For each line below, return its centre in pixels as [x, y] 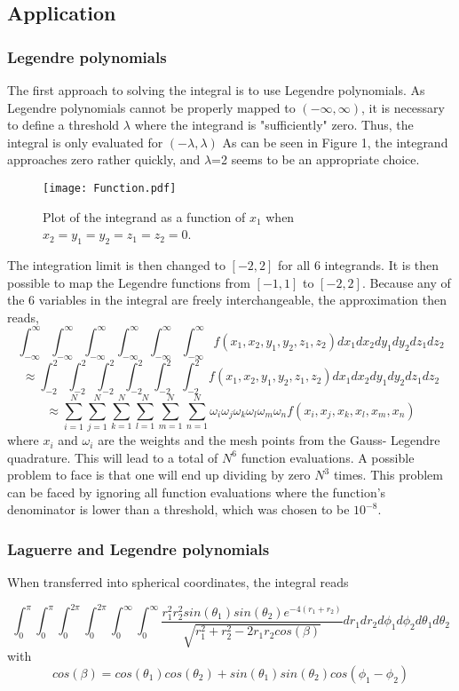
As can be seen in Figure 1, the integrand [335, 142]
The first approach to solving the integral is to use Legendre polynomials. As [216, 90]
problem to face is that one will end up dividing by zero [159, 475]
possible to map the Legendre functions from [129, 282]
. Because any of [406, 282]
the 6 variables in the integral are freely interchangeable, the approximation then [227, 300]
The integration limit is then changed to [116, 265]
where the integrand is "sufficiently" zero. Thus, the [274, 125]
